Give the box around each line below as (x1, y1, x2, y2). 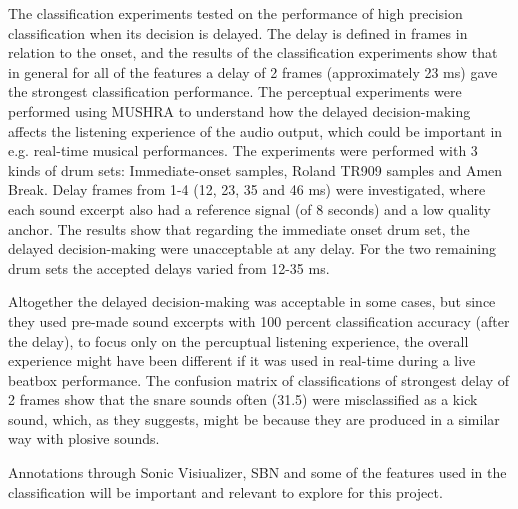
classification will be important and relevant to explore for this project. (8, 481, 443, 502)
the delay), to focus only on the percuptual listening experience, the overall (8, 330, 469, 351)
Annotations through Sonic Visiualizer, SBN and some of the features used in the (8, 462, 507, 483)
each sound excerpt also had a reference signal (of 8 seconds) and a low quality (8, 198, 491, 219)
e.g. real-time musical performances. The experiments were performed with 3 (8, 140, 478, 161)
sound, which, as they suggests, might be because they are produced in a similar (8, 408, 500, 429)
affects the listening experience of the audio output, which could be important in (8, 120, 503, 141)
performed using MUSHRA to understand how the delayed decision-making (8, 100, 471, 121)
